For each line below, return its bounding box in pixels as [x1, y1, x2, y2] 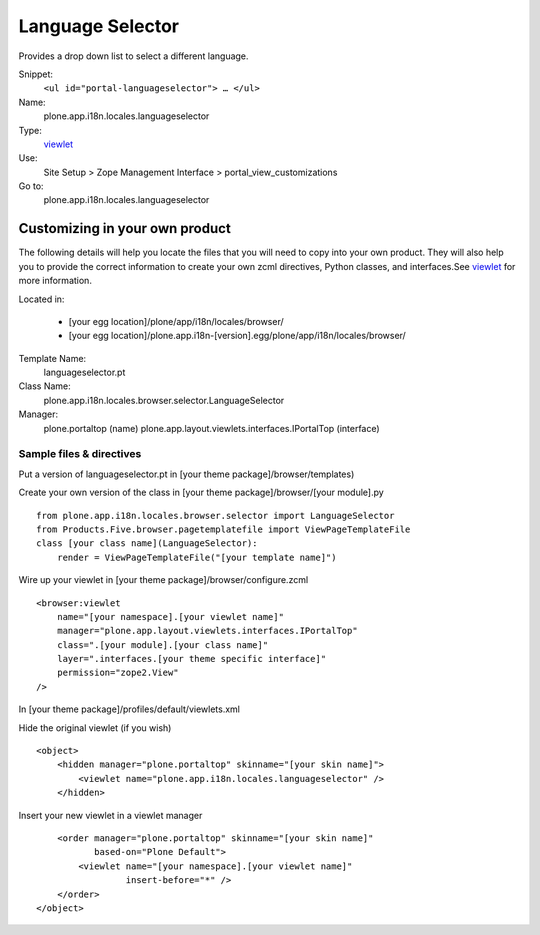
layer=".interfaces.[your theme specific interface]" [56, 653, 327, 665]
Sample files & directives [18, 447, 142, 461]
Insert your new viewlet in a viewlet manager [18, 809, 203, 821]
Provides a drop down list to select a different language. [18, 50, 249, 62]
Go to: [18, 180, 44, 192]
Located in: [18, 293, 65, 305]
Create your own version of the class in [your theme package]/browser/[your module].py [18, 486, 384, 499]
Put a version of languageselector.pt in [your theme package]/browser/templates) [18, 468, 355, 480]
